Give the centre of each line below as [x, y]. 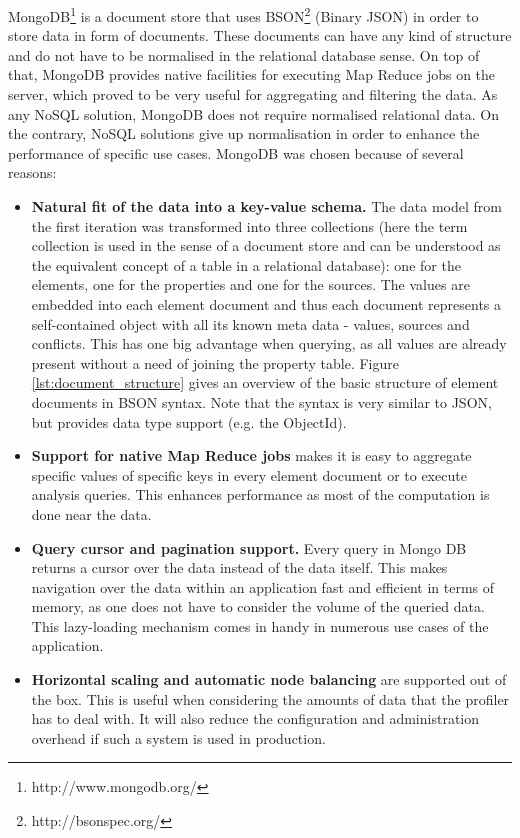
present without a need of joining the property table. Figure [215, 362]
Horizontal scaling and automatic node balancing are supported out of [269, 679]
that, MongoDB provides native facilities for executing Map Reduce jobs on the [252, 74]
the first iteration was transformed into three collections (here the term [249, 225]
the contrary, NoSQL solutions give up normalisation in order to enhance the [244, 133]
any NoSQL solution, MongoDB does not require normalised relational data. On [254, 113]
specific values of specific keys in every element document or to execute [249, 474]
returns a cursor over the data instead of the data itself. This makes [239, 567]
